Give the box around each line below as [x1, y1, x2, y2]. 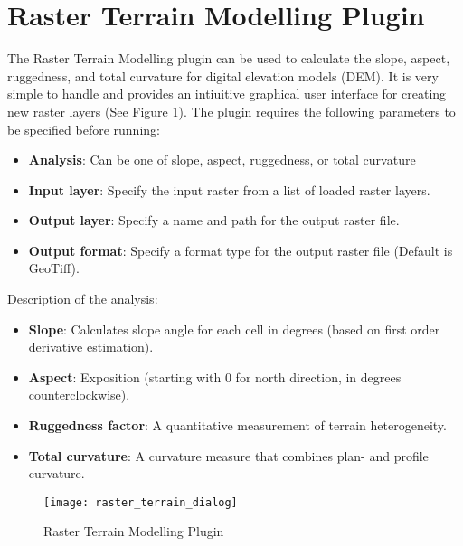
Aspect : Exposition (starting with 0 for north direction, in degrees [28, 367, 402, 386]
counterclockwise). [28, 385, 130, 404]
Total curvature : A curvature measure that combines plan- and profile [28, 446, 429, 465]
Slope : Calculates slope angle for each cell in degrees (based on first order [28, 319, 440, 338]
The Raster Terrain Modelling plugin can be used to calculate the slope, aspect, [7, 49, 450, 68]
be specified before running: [7, 119, 160, 138]
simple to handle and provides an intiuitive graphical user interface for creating [7, 84, 447, 103]
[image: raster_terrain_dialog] [43, 495, 238, 509]
